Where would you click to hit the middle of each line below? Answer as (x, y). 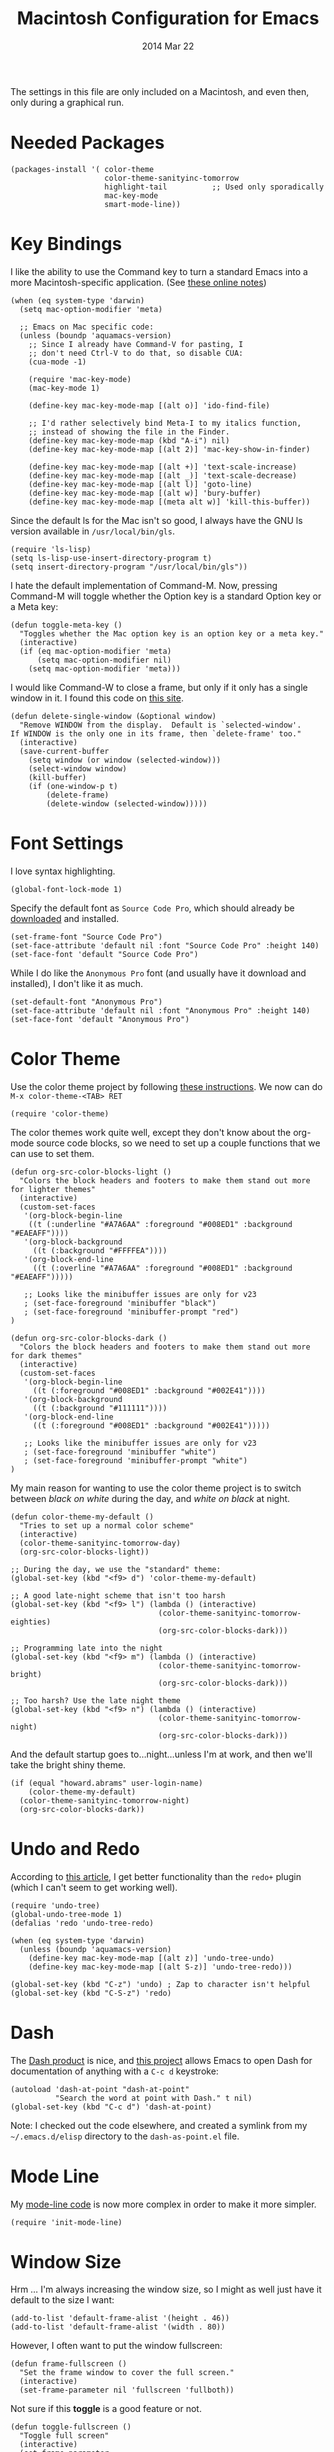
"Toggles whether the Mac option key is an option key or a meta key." (172, 633)
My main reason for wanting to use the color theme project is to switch (156, 1488)
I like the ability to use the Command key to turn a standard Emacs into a (159, 271)
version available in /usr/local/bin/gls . (92, 531)
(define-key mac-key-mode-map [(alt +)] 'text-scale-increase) (163, 467)
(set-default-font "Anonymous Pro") (86, 1002)
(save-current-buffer (64, 751)
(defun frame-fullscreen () (69, 2364)
